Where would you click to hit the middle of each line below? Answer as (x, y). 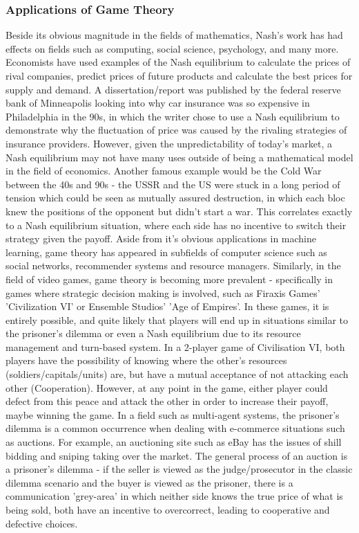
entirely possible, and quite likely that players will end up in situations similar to (177, 319)
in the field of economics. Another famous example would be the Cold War (164, 171)
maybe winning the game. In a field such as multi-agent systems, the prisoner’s (173, 414)
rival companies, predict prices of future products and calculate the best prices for (179, 75)
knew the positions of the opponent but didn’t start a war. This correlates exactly (179, 211)
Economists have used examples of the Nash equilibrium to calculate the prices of (178, 62)
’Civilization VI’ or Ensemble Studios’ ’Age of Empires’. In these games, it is (167, 306)
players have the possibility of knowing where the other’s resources (146, 360)
